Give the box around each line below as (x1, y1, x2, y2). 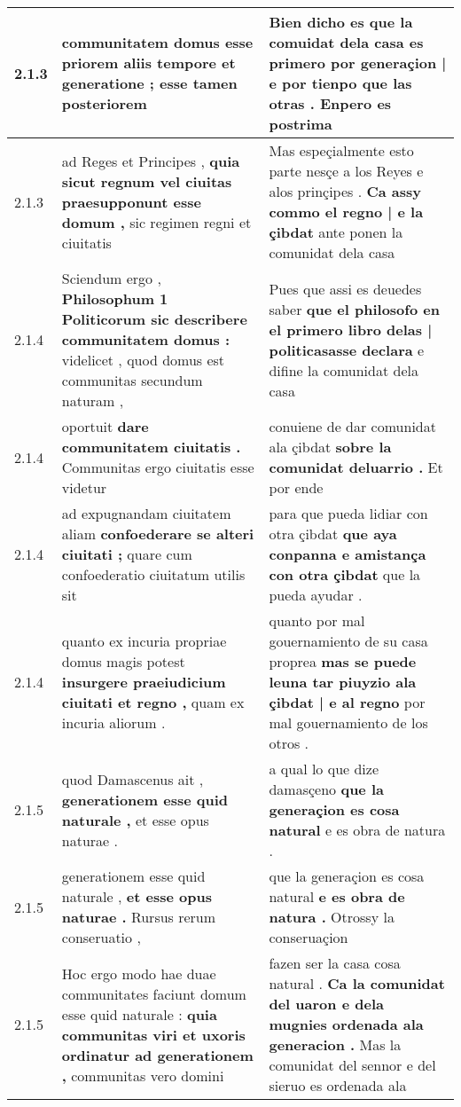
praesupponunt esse (61, 191, 201, 212)
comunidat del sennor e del (269, 1055, 436, 1075)
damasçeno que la (269, 779, 384, 799)
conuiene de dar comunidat (269, 416, 436, 436)
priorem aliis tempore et (61, 52, 236, 73)
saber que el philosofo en (269, 298, 440, 319)
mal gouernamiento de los (269, 712, 428, 733)
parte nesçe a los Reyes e (269, 161, 424, 181)
